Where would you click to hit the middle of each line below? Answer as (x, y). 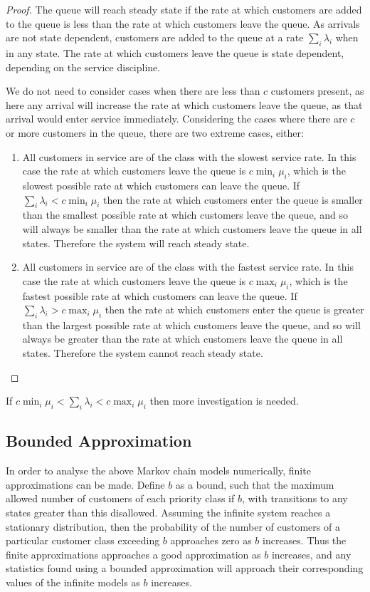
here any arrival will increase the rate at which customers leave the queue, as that (184, 104)
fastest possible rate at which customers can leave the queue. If (160, 295)
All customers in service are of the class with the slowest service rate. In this (189, 156)
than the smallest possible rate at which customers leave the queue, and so (185, 215)
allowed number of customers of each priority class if (120, 498)
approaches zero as (211, 540)
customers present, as (317, 91)
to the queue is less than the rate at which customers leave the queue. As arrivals (183, 23)
